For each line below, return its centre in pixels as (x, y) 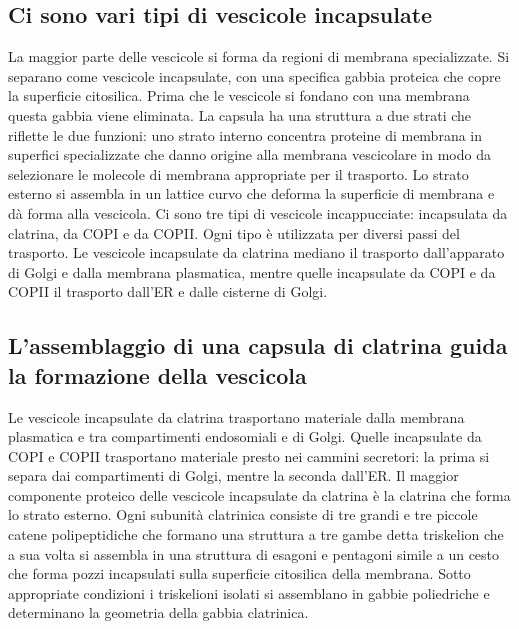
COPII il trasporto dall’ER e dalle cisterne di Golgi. (168, 291)
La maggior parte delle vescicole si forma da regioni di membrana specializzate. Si (259, 56)
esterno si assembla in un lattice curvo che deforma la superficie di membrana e (251, 193)
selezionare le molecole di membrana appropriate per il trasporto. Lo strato (238, 173)
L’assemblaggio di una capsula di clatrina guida (258, 345)
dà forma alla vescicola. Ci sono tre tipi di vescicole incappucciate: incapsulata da (258, 212)
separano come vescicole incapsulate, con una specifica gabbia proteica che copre (254, 75)
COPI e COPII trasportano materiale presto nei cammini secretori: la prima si (249, 455)
